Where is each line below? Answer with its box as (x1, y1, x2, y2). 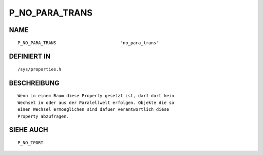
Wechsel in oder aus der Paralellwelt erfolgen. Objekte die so (18, 100, 175, 105)
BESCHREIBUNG (9, 79, 60, 87)
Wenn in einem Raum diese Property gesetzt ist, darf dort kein (18, 93, 175, 99)
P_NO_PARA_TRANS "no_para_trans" (18, 40, 159, 46)
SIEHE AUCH (9, 126, 48, 134)
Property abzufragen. (18, 113, 69, 119)
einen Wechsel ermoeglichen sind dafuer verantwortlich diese (18, 107, 169, 112)
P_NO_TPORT (18, 140, 44, 145)
